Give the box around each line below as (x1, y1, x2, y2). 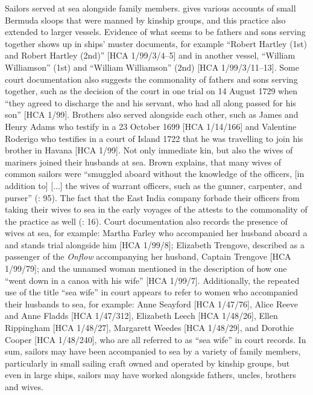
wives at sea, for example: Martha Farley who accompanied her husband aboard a (5, 226, 308, 239)
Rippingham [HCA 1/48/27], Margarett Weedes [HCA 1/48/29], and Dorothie (5, 321, 294, 334)
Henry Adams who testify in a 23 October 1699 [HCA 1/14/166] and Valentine (5, 120, 297, 132)
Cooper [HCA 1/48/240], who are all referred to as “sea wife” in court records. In (5, 333, 306, 345)
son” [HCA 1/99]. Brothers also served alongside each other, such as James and (5, 108, 299, 121)
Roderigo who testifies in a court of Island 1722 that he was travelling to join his (5, 132, 303, 144)
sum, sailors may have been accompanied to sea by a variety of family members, (5, 345, 301, 358)
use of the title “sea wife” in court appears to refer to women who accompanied (5, 286, 299, 298)
